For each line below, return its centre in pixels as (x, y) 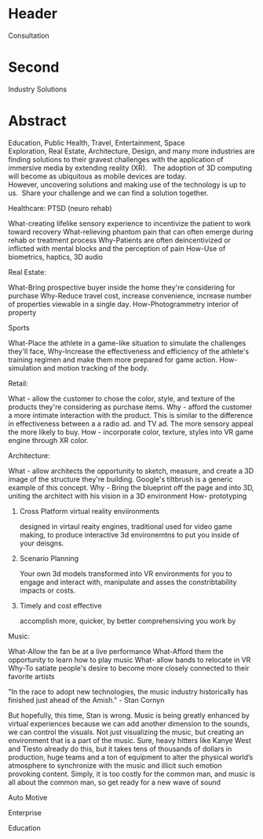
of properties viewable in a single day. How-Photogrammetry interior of (124, 304)
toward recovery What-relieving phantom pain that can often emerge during (131, 231)
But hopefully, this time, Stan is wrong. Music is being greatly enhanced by (129, 715)
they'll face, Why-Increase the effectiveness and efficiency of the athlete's (129, 351)
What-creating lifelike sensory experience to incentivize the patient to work (130, 223)
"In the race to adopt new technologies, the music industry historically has (128, 691)
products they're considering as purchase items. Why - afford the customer (130, 407)
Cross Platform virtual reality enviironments (89, 511)
